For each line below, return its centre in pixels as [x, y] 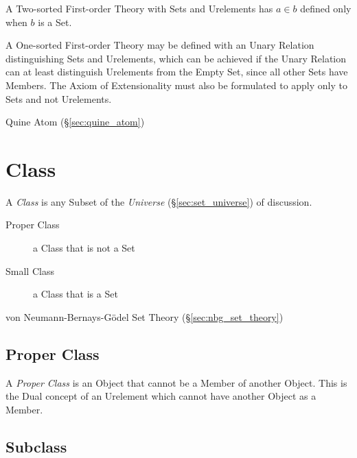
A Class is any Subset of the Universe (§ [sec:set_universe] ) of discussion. [159, 201]
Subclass [36, 446]
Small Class [30, 270]
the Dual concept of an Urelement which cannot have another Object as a [161, 396]
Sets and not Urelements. [59, 98]
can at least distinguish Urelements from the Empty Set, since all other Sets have [177, 72]
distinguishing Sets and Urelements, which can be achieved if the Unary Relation [176, 58]
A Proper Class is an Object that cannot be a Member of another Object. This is [176, 382]
